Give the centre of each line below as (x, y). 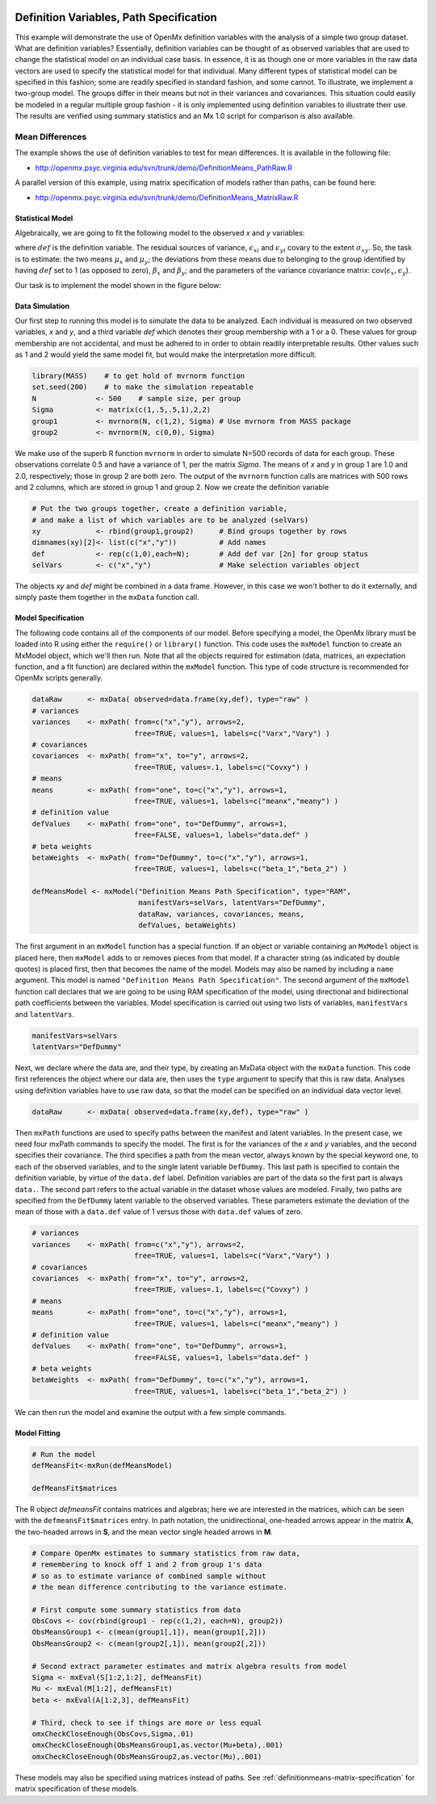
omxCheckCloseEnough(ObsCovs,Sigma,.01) (113, 1734)
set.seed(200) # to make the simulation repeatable (143, 387)
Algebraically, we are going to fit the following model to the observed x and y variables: (160, 232)
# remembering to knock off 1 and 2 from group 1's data (147, 1565)
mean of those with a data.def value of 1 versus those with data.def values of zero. (159, 1212)
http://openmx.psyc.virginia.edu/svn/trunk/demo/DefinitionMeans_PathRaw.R (164, 167)
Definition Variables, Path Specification (116, 17)
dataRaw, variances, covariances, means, (222, 914)
